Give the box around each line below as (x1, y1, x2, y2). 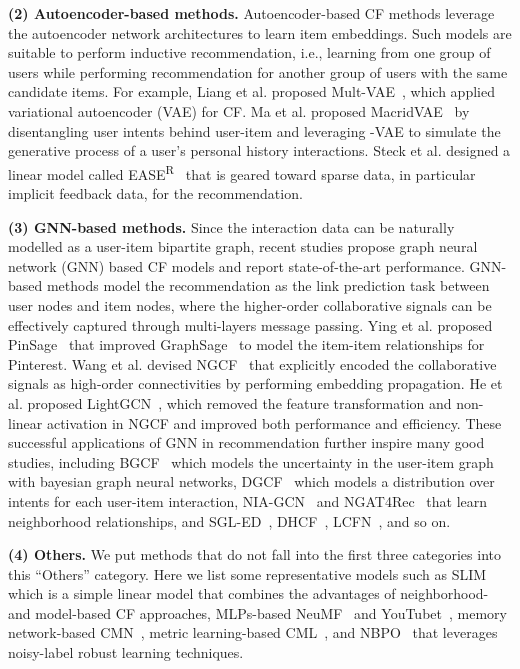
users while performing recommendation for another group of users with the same (8, 61, 508, 82)
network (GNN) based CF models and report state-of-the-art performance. (8, 255, 465, 276)
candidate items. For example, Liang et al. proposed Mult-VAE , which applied (8, 81, 495, 102)
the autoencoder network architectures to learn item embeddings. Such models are (8, 22, 512, 43)
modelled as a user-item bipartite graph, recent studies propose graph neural (8, 236, 478, 257)
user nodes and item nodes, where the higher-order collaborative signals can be (8, 294, 492, 315)
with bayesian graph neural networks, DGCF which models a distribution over (8, 471, 495, 492)
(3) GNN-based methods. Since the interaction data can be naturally (8, 216, 455, 237)
